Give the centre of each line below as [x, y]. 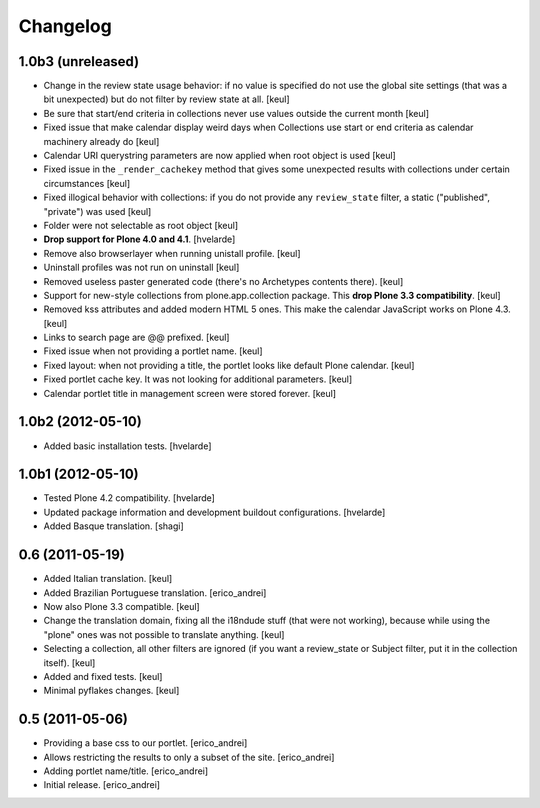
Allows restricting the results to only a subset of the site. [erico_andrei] [189, 757]
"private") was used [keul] [97, 211]
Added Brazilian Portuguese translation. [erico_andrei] [155, 592]
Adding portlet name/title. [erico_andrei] [126, 771]
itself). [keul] [69, 662]
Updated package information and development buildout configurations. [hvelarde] [214, 512]
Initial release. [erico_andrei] [101, 785]
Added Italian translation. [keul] [108, 579]
